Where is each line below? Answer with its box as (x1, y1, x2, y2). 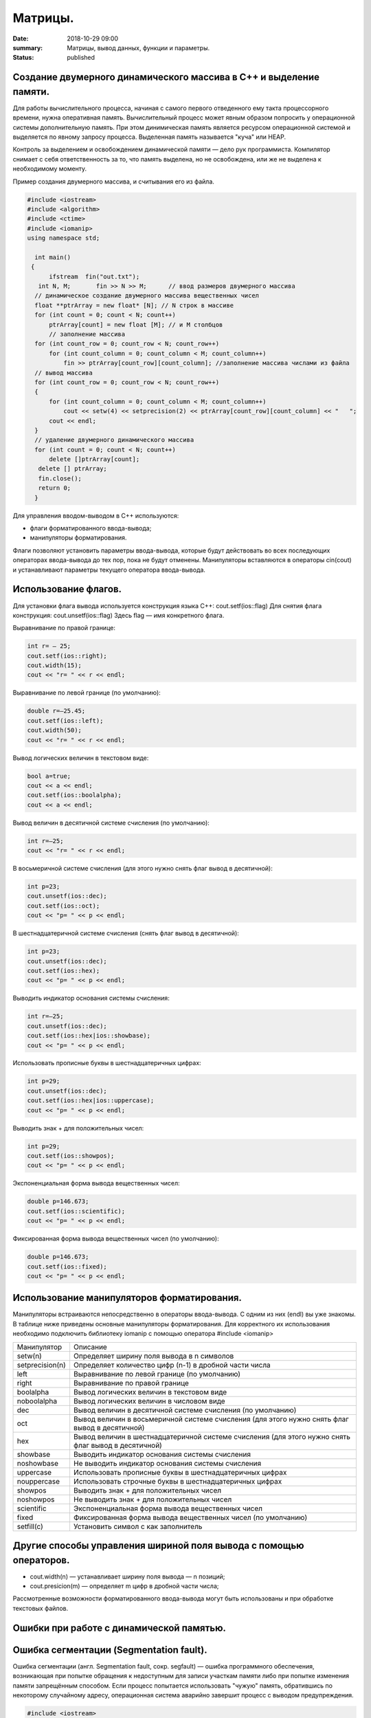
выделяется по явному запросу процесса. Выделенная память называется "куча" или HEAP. (12, 133, 286, 141)
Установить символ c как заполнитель (73, 1521, 203, 1531)
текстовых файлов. (12, 1604, 69, 1612)
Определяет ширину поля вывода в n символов (73, 1351, 234, 1361)
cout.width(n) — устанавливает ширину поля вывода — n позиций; (30, 1572, 225, 1581)
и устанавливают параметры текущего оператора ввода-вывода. (12, 566, 206, 574)
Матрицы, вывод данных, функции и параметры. (67, 43, 210, 52)
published (67, 54, 95, 62)
